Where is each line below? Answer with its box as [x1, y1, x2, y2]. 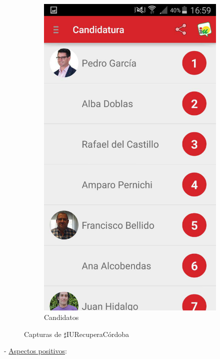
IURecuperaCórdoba [66, 328, 129, 339]
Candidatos [44, 312, 79, 322]
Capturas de [24, 328, 61, 339]
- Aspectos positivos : [4, 345, 67, 356]
